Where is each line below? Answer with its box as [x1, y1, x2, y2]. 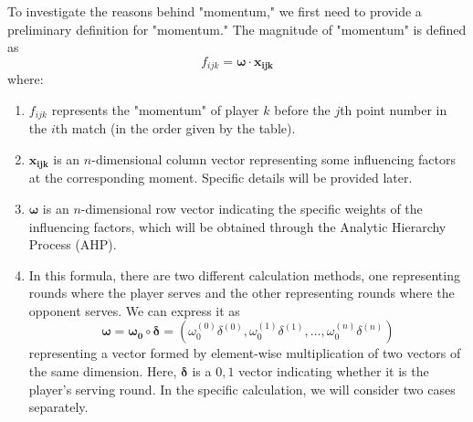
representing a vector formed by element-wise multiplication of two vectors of [28, 343, 461, 363]
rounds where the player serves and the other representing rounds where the [28, 283, 455, 302]
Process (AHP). [28, 235, 117, 254]
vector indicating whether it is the [238, 362, 429, 381]
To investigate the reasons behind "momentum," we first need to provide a [7, 2, 422, 20]
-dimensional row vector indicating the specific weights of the [80, 198, 423, 217]
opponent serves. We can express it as [28, 301, 240, 320]
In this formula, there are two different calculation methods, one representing [28, 265, 460, 284]
